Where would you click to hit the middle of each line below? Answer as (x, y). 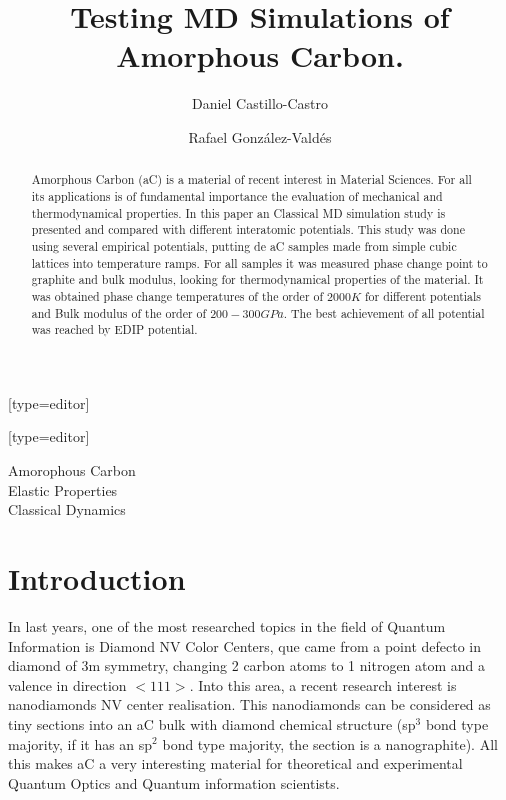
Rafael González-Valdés (260, 136)
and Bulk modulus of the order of (119, 312)
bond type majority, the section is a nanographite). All (330, 743)
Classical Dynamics (67, 509)
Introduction (97, 578)
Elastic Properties (63, 489)
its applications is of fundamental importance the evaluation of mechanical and (237, 195)
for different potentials (423, 295)
